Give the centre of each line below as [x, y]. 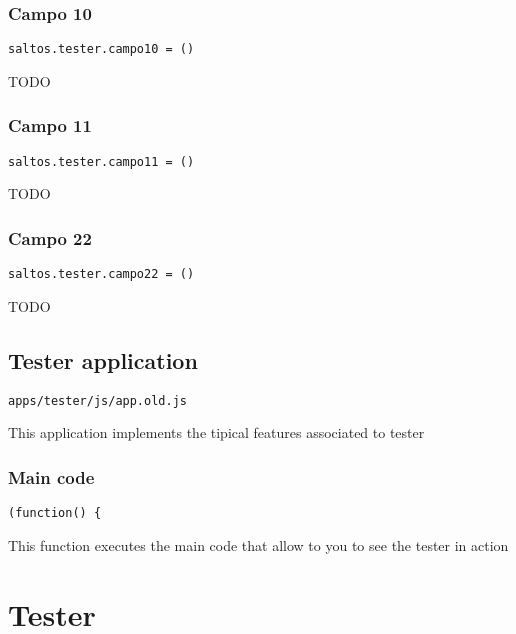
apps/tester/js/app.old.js [97, 400]
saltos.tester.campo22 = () [101, 274]
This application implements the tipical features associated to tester [216, 432]
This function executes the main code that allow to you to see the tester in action [258, 544]
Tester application [103, 359]
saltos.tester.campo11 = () [101, 161]
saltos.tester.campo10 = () [101, 49]
